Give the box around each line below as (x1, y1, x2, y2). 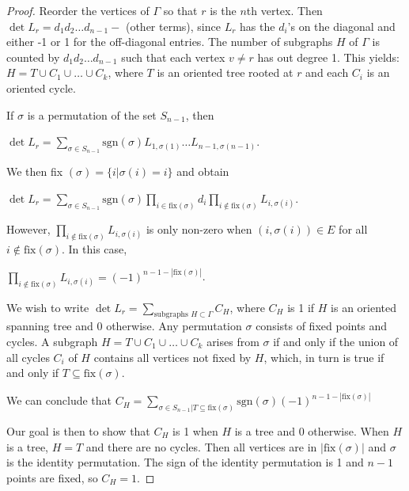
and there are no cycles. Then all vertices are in (85, 438, 317, 455)
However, (6, 220, 51, 237)
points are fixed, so (6, 469, 98, 485)
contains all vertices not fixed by (93, 348, 252, 365)
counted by (6, 48, 60, 65)
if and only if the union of (273, 333, 399, 349)
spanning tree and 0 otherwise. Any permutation (6, 318, 242, 334)
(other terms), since (125, 17, 221, 34)
